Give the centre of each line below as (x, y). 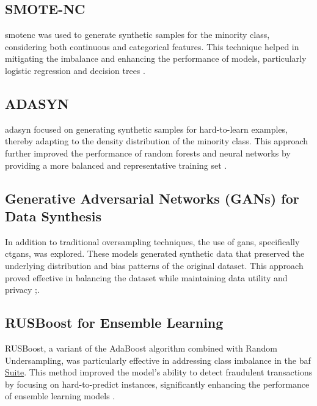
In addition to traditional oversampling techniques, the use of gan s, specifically (152, 241)
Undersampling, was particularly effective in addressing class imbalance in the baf (158, 360)
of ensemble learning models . (60, 396)
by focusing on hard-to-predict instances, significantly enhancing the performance (157, 384)
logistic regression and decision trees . (75, 70)
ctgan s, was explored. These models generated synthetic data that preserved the (155, 253)
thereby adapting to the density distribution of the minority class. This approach (157, 141)
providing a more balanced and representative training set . (116, 165)
